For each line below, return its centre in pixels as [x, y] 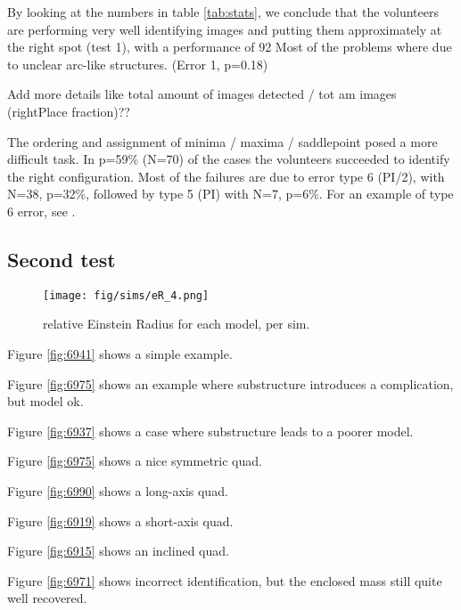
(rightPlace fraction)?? [69, 111]
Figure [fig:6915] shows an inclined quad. [118, 551]
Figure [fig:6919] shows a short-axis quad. [120, 521]
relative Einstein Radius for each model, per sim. [177, 324]
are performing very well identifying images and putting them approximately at [225, 29]
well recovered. [47, 598]
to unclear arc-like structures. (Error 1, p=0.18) [138, 64]
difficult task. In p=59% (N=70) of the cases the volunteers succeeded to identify [229, 159]
